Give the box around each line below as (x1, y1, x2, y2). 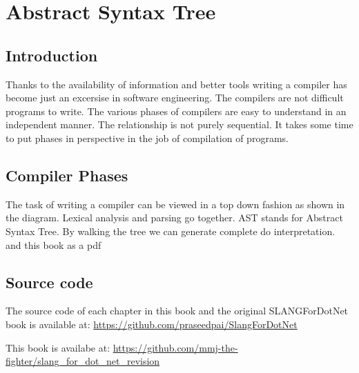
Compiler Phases (6, 164, 128, 185)
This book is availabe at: (6, 340, 110, 354)
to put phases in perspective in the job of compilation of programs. (6, 130, 289, 145)
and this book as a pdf (6, 237, 101, 252)
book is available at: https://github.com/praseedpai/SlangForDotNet (6, 316, 298, 331)
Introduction (6, 44, 98, 65)
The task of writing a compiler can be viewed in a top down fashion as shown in (6, 196, 345, 211)
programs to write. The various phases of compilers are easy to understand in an (6, 103, 347, 118)
